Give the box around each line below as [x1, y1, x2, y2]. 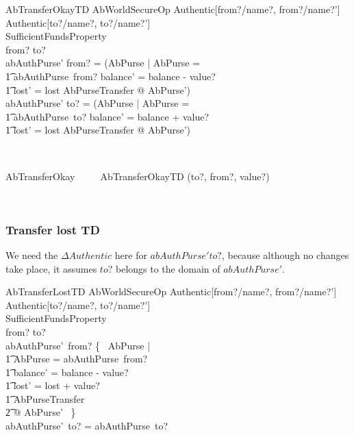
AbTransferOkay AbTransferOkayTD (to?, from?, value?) [5, 169, 270, 183]
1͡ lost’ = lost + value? [5, 378, 100, 393]
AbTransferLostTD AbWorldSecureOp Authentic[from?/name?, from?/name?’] [5, 284, 337, 299]
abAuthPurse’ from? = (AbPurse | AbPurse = [5, 55, 201, 70]
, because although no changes [221, 247, 349, 262]
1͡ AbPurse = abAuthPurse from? [5, 351, 148, 366]
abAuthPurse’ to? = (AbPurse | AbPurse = [5, 96, 190, 110]
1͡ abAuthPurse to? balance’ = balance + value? [5, 109, 210, 123]
